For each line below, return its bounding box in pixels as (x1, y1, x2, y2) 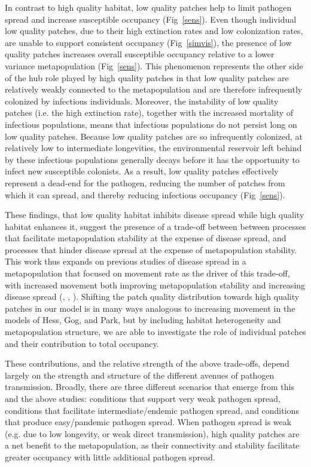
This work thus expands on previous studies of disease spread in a (5, 255, 246, 268)
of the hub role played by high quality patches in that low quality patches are (5, 71, 289, 84)
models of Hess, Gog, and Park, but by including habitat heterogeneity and (5, 314, 281, 326)
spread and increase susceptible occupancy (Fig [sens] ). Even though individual (5, 13, 297, 25)
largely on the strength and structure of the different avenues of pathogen (5, 368, 275, 381)
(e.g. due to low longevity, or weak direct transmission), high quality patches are (5, 427, 300, 440)
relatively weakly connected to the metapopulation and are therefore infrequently (5, 83, 303, 96)
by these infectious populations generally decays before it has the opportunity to (5, 153, 300, 165)
